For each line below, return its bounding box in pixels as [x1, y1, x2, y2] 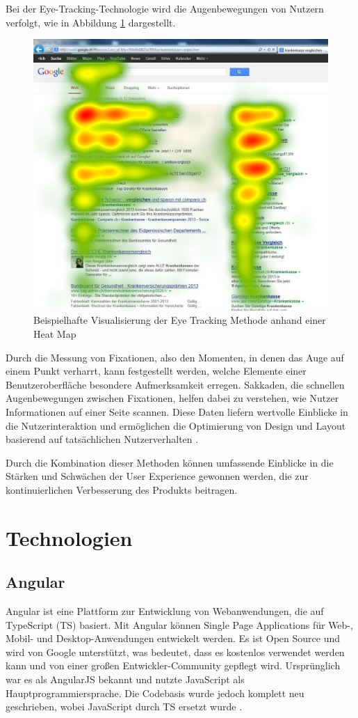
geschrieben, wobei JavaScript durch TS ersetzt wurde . [6, 699, 243, 714]
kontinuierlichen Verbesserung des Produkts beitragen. [6, 482, 238, 497]
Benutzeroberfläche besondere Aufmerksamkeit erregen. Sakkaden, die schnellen [6, 377, 345, 391]
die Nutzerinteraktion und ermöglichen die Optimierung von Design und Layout [6, 418, 346, 432]
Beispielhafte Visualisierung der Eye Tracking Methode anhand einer [33, 313, 326, 327]
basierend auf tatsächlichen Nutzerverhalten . [6, 432, 199, 446]
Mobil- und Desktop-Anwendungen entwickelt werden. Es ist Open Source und [6, 631, 340, 646]
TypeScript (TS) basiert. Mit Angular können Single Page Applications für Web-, [6, 617, 353, 632]
